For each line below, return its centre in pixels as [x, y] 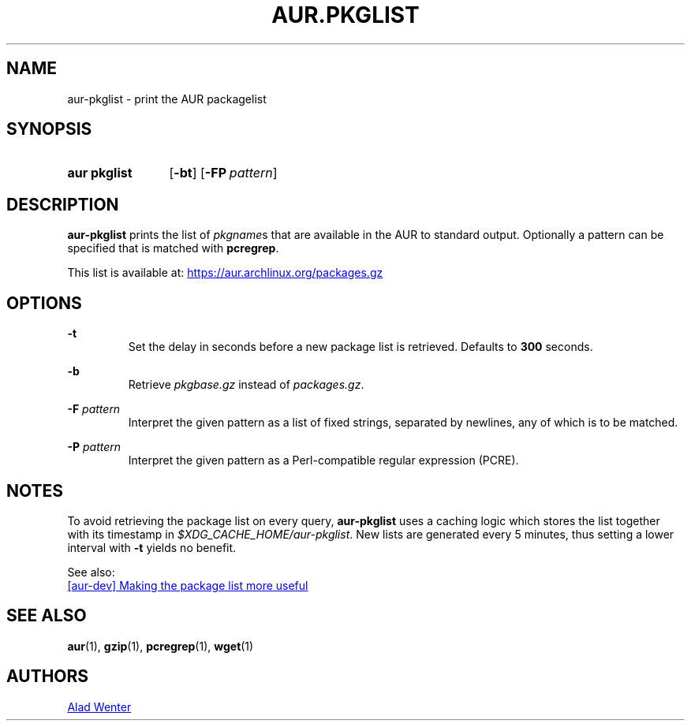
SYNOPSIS [49, 129]
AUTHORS [48, 677]
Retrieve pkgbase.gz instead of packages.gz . [246, 385]
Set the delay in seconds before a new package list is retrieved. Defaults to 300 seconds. [360, 347]
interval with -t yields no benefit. [152, 547]
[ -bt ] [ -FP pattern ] [223, 173]
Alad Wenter [99, 706]
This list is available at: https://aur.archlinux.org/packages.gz [225, 273]
